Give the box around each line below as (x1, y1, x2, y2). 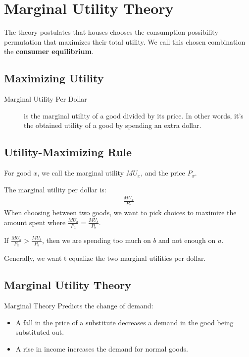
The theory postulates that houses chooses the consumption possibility (4, 27, 218, 37)
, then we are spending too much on (42, 235, 151, 245)
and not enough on (158, 235, 216, 245)
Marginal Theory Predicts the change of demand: (4, 300, 153, 311)
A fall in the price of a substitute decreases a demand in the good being (15, 317, 234, 327)
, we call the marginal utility (37, 168, 124, 178)
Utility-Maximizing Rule (4, 144, 132, 160)
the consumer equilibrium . (4, 46, 94, 57)
